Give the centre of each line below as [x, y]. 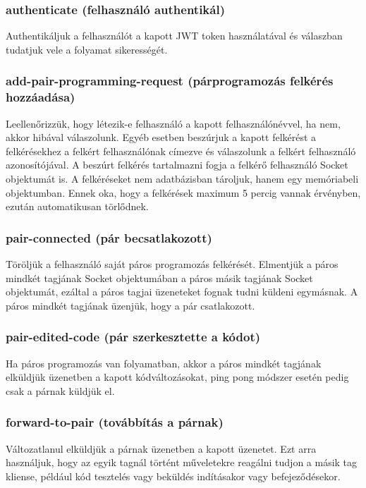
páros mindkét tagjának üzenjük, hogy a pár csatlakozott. [130, 305]
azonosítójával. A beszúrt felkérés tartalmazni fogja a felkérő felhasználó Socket [177, 165]
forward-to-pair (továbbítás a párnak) [115, 422]
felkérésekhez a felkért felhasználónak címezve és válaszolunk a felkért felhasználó [181, 151]
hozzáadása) [41, 97]
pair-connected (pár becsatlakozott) [109, 237]
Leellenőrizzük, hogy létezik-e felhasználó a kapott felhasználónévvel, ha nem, [173, 123]
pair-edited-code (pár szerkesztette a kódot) [133, 337]
